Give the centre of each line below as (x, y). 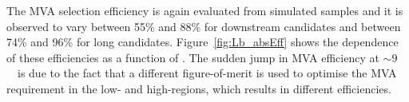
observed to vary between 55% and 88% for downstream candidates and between (204, 26)
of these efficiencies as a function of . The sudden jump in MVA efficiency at (193, 57)
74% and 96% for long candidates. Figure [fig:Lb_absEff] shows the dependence (203, 42)
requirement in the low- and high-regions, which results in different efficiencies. (199, 88)
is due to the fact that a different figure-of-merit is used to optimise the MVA (207, 73)
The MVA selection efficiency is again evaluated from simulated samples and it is (205, 10)
